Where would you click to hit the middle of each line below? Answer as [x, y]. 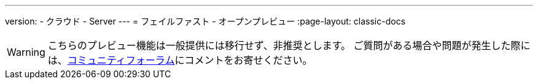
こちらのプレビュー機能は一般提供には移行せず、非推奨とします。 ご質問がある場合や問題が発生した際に [289, 45]
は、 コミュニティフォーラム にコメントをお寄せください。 [180, 60]
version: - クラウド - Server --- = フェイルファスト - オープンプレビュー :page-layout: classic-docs [205, 21]
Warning [26, 52]
